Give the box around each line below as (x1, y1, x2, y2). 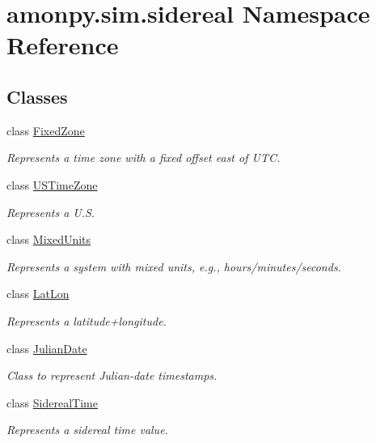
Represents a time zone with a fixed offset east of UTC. (6, 149, 281, 166)
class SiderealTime (6, 394, 98, 411)
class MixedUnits (6, 231, 91, 248)
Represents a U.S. (6, 203, 95, 220)
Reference (6, 28, 119, 62)
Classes (6, 83, 68, 109)
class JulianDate (6, 339, 87, 356)
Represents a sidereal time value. (6, 421, 168, 438)
